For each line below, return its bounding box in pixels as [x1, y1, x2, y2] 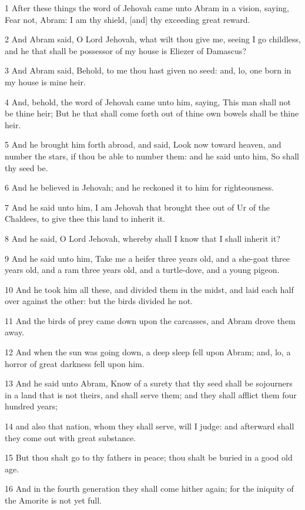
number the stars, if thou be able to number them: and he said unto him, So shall [5, 149, 299, 162]
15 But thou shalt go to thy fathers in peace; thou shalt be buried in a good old [5, 451, 293, 464]
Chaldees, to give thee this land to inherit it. [5, 212, 166, 225]
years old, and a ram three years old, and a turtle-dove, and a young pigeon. [5, 264, 280, 276]
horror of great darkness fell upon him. [5, 357, 145, 369]
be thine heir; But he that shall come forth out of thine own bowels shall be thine [5, 107, 299, 119]
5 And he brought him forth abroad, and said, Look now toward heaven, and [5, 138, 281, 151]
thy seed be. [5, 161, 48, 174]
